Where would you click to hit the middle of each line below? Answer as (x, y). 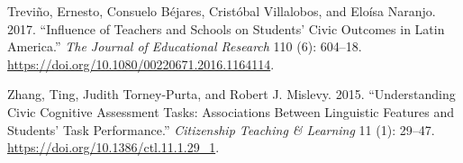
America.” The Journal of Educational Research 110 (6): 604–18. (185, 46)
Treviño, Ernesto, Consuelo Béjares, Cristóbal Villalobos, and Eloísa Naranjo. (222, 11)
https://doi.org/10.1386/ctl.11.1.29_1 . (113, 147)
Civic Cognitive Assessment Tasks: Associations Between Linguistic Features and (231, 111)
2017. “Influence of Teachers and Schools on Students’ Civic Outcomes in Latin (226, 28)
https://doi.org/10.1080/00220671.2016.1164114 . (141, 63)
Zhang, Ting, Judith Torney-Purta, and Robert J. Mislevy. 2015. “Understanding (231, 94)
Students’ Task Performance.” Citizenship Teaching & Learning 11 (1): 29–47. (221, 129)
